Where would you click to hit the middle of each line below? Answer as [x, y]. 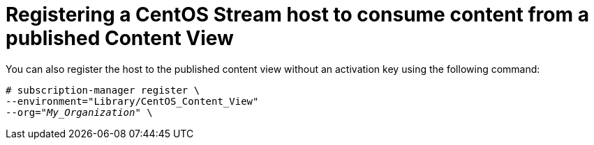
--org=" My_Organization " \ [79, 112]
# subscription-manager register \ [103, 90]
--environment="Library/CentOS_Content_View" [132, 101]
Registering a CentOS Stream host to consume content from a [297, 15]
